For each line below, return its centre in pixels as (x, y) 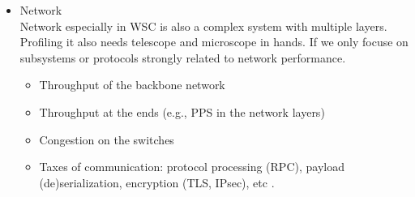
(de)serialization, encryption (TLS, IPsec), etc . (157, 182)
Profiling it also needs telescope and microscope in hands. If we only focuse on (214, 42)
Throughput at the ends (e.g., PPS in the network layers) (182, 111)
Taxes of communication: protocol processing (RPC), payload (192, 167)
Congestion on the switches (107, 139)
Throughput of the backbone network (132, 85)
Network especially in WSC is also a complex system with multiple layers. (203, 26)
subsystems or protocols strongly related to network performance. (183, 57)
